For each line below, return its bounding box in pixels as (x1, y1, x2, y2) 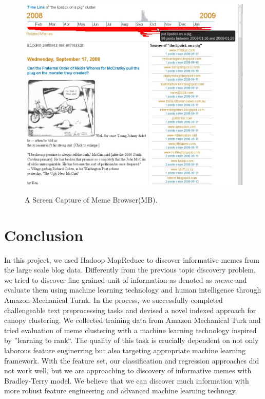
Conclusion (4, 224, 84, 245)
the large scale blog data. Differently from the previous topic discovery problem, (4, 264, 256, 275)
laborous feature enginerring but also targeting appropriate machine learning (4, 344, 245, 355)
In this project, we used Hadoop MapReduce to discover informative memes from (4, 254, 259, 265)
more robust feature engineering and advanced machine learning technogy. (4, 385, 237, 396)
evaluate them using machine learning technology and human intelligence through (4, 284, 261, 295)
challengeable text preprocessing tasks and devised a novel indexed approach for (4, 304, 256, 315)
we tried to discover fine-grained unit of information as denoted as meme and (4, 274, 247, 285)
